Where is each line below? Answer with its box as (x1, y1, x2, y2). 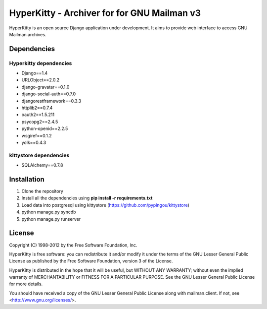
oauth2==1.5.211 (21, 112, 55, 118)
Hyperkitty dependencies (9, 60, 72, 66)
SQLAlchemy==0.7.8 (21, 162, 63, 168)
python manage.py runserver (21, 216, 81, 222)
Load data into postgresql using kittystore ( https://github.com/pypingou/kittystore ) (21, 202, 190, 208)
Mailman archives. (9, 31, 46, 37)
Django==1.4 (21, 70, 48, 76)
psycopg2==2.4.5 (21, 119, 58, 124)
